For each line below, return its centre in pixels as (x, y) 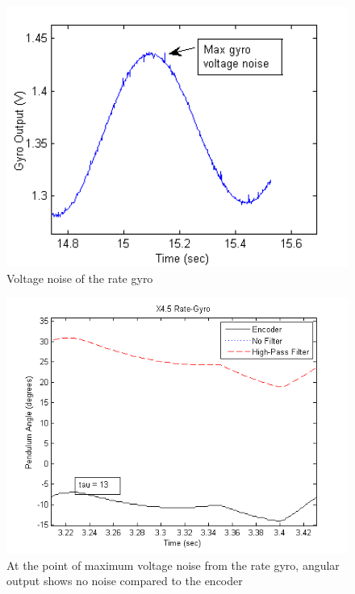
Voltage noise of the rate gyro (80, 278)
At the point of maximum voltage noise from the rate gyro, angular (173, 565)
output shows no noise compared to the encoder (125, 581)
